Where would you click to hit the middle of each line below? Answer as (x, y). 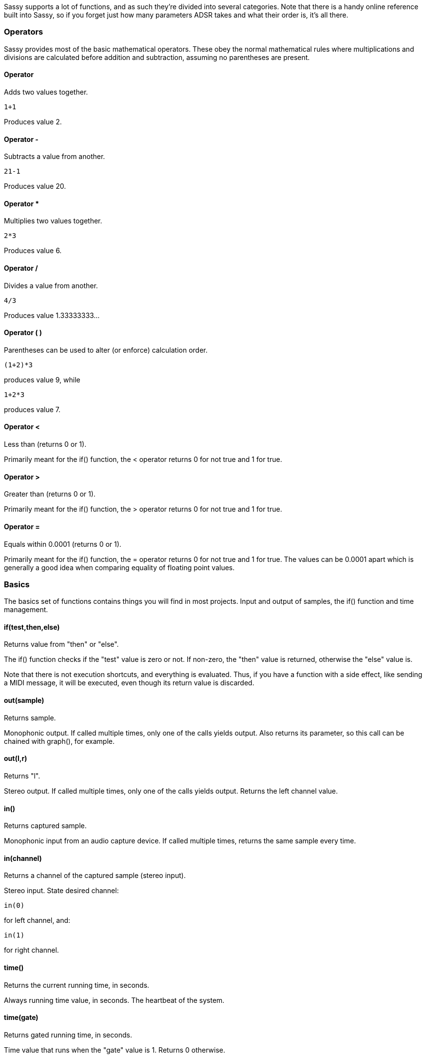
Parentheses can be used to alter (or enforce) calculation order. (106, 350)
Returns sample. (30, 718)
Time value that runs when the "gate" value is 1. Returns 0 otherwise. (115, 1050)
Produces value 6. (33, 251)
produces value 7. (32, 409)
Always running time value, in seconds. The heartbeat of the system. (114, 1000)
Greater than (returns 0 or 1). (50, 494)
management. (26, 610)
